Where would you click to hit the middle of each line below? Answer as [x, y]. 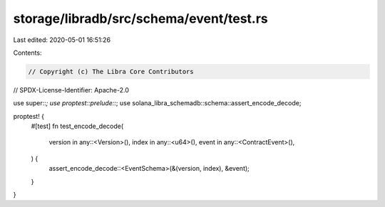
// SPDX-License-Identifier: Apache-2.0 [71, 90]
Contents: [27, 53]
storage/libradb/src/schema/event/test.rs [141, 18]
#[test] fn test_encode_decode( [77, 126]
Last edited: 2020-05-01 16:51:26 [62, 40]
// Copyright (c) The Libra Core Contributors [111, 71]
